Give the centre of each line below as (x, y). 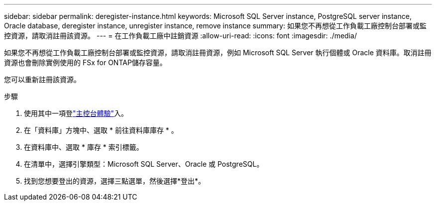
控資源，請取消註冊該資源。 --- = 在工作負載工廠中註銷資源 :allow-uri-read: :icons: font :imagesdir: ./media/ (180, 36)
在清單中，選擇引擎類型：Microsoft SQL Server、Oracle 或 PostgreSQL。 (144, 164)
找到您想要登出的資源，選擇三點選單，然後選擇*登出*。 (115, 181)
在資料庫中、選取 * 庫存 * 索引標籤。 (84, 147)
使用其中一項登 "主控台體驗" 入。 (76, 113)
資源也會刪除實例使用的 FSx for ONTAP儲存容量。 (85, 62)
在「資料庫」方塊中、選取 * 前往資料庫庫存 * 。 (101, 130)
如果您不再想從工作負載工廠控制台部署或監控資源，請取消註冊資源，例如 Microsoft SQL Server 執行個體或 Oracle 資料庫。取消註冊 (218, 52)
